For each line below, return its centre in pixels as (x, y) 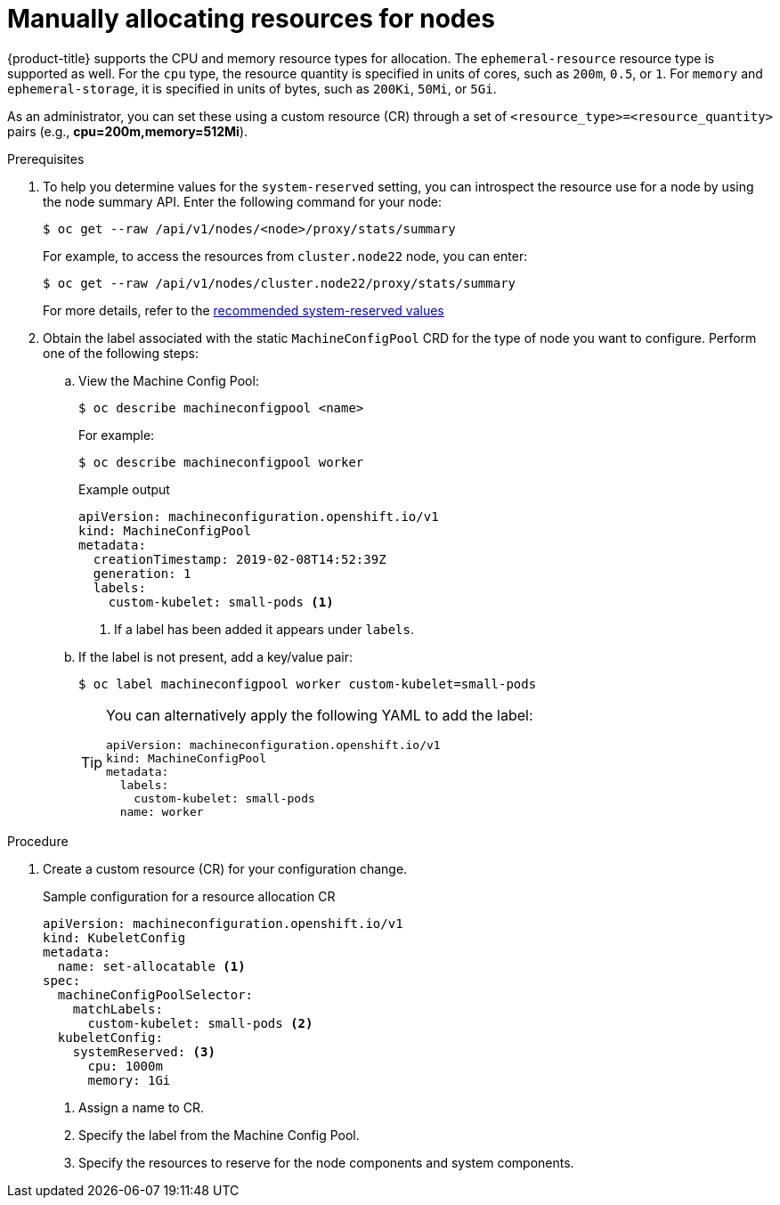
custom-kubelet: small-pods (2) (200, 1023)
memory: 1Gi (129, 1080)
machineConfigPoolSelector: (155, 994)
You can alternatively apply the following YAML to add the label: (320, 715)
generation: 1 (142, 573)
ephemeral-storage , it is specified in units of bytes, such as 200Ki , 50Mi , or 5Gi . (252, 88)
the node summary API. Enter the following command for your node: (243, 201)
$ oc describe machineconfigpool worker (221, 462)
